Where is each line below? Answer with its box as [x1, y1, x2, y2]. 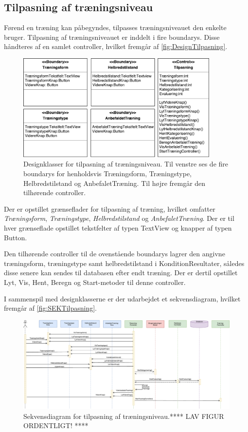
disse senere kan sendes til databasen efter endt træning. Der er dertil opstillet [4, 267, 238, 278]
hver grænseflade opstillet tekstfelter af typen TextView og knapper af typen [4, 222, 232, 233]
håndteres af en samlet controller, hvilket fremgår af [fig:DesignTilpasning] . [4, 41, 228, 51]
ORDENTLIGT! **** [23, 420, 89, 431]
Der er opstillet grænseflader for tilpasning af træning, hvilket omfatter [4, 203, 215, 214]
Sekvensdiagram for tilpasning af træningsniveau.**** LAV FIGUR [23, 411, 224, 421]
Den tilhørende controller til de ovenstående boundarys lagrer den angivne [4, 249, 225, 259]
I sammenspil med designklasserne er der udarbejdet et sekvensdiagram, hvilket [4, 293, 241, 303]
